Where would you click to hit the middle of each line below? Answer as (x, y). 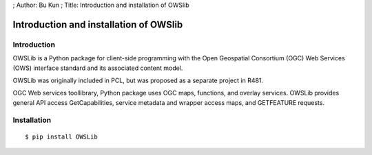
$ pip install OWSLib (61, 136)
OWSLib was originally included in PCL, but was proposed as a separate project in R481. (138, 80)
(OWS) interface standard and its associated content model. (98, 68)
